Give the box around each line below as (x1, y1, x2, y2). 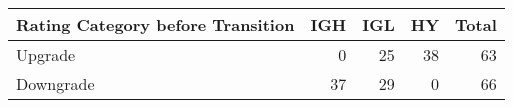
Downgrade (16, 72, 95, 95)
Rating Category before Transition (16, 13, 295, 36)
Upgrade (16, 43, 76, 66)
